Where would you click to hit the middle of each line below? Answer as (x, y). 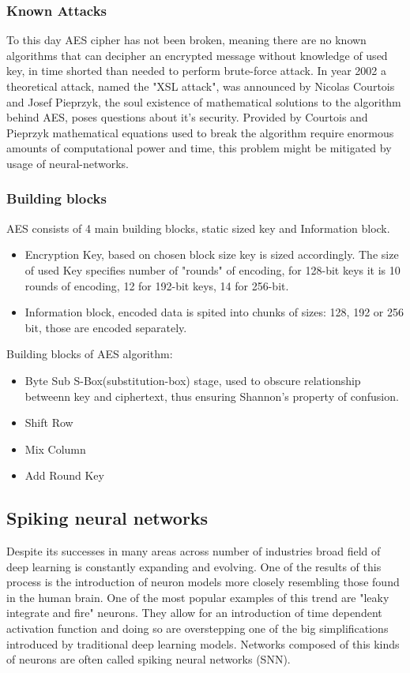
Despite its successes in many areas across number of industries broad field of (194, 551)
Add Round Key (64, 475)
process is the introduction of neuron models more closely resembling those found (203, 582)
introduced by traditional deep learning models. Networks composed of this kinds (203, 643)
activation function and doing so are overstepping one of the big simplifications (197, 628)
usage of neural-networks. (68, 163)
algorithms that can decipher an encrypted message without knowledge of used (197, 55)
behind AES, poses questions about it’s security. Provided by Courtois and (187, 117)
